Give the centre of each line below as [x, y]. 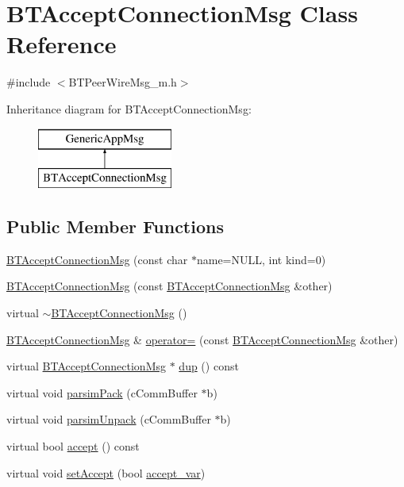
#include [29, 82]
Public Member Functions [115, 226]
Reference [62, 44]
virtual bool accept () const [73, 446]
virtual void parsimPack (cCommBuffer [102, 392]
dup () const [209, 366]
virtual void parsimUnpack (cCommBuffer [109, 419]
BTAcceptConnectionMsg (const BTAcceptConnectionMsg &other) [169, 286]
